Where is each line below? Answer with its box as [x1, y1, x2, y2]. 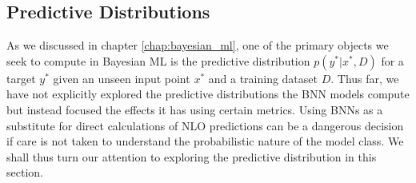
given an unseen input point [53, 70, 190, 86]
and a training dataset [208, 70, 318, 86]
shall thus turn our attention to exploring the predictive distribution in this [6, 148, 377, 165]
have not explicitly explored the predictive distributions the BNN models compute [6, 86, 410, 102]
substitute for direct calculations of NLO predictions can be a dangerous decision [6, 117, 404, 133]
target [6, 70, 36, 86]
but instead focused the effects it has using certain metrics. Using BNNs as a [6, 101, 383, 117]
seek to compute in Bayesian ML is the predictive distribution [6, 52, 310, 69]
